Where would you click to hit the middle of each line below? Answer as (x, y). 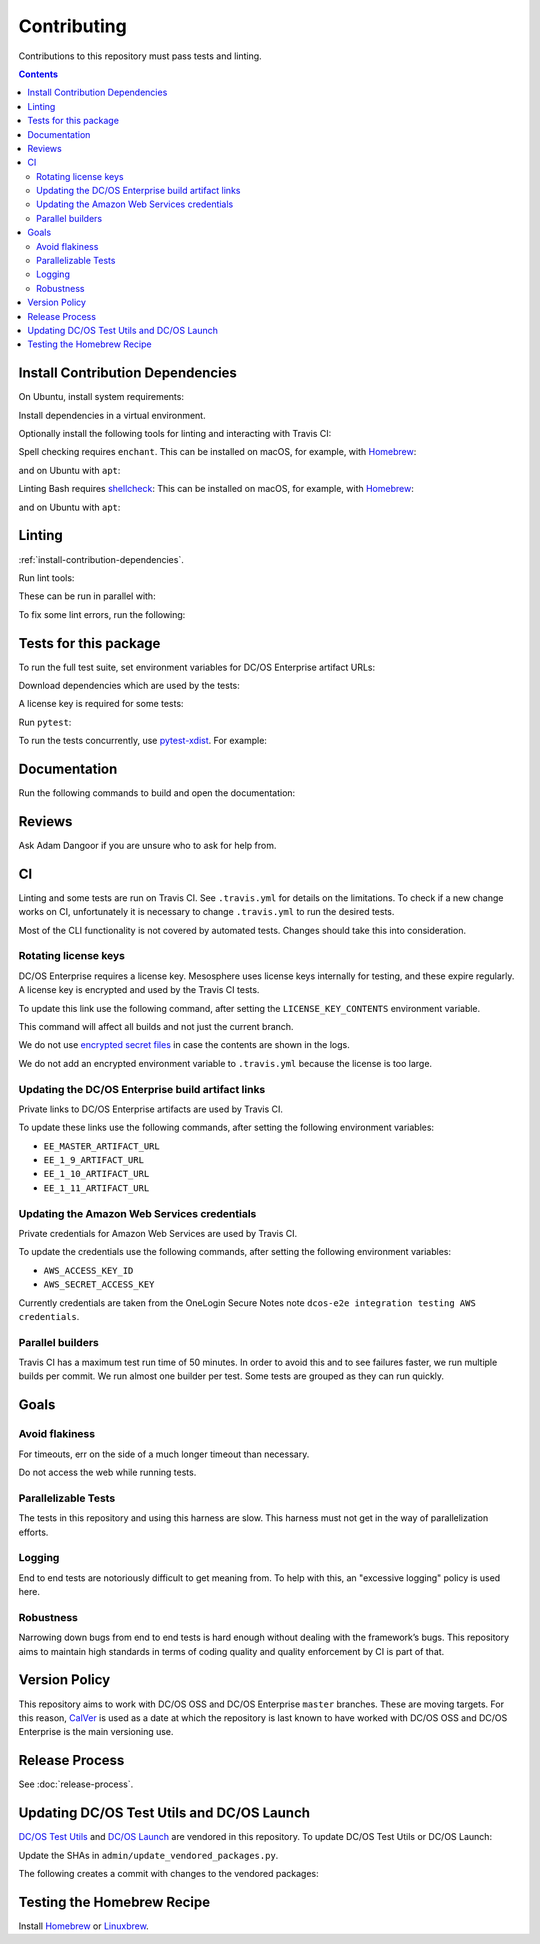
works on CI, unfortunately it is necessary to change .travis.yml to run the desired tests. (206, 912)
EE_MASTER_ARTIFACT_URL (101, 1146)
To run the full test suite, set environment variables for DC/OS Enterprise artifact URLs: (197, 667)
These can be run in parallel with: (87, 596)
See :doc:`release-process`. (76, 1784)
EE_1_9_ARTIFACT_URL (94, 1160)
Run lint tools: (46, 577)
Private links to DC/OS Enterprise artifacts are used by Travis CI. (151, 1109)
